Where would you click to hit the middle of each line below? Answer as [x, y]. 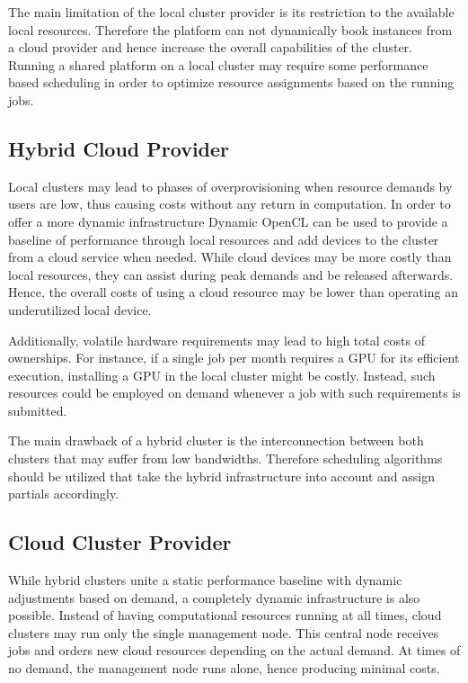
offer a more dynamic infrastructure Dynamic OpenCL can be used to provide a [228, 221]
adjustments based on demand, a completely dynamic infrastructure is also [214, 597]
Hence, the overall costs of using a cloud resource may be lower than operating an [233, 292]
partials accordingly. [64, 494]
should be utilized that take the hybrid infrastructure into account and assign [221, 476]
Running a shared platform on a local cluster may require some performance [218, 64]
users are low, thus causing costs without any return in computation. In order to [230, 204]
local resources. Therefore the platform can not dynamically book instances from [230, 29]
